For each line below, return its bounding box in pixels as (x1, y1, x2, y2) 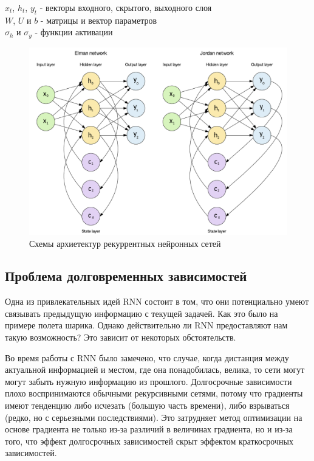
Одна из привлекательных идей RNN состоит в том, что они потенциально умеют (5, 295, 309, 308)
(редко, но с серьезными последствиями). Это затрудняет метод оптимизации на (5, 411, 302, 423)
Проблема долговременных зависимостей (5, 266, 247, 285)
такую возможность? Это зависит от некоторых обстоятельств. (5, 331, 236, 344)
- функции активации (35, 26, 113, 38)
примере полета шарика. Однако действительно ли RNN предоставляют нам (5, 319, 288, 331)
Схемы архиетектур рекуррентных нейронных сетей (29, 237, 221, 249)
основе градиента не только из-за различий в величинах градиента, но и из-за (5, 423, 293, 435)
